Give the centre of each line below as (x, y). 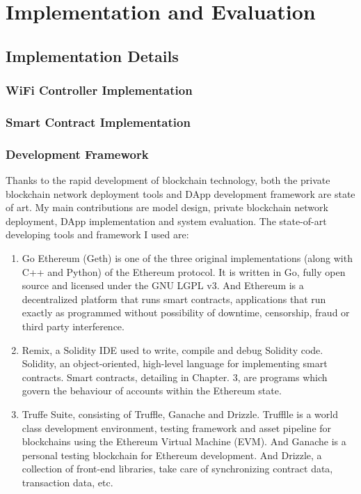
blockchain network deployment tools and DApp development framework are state (180, 193)
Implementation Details (92, 55)
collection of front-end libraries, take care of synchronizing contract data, (177, 469)
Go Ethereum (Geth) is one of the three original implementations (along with (187, 258)
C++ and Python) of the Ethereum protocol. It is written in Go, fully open (184, 271)
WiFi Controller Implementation (99, 90)
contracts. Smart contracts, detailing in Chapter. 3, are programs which (175, 377)
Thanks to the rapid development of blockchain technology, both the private (168, 180)
